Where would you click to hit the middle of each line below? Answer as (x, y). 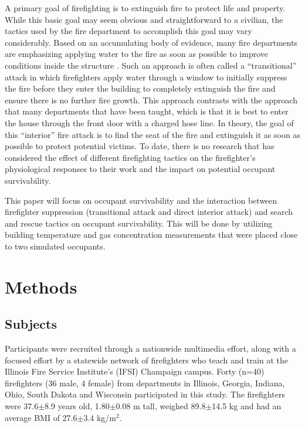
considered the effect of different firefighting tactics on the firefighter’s (130, 157)
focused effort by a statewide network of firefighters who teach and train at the (147, 360)
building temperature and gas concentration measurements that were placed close (151, 235)
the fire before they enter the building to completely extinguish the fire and (140, 88)
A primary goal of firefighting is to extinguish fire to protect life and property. (145, 8)
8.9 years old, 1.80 (77, 406)
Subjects (31, 324)
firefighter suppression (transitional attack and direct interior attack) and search (149, 212)
